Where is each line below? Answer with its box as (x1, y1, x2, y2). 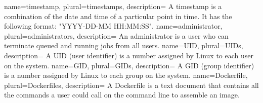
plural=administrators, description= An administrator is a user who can (4, 30, 229, 41)
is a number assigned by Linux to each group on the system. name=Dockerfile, (4, 70, 248, 80)
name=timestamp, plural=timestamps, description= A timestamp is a (4, 1, 222, 11)
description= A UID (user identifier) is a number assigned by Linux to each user (4, 50, 253, 60)
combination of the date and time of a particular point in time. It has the (4, 11, 232, 21)
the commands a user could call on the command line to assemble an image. (4, 89, 240, 100)
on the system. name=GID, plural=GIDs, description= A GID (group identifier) (4, 60, 254, 70)
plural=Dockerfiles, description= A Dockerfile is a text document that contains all (4, 79, 259, 90)
